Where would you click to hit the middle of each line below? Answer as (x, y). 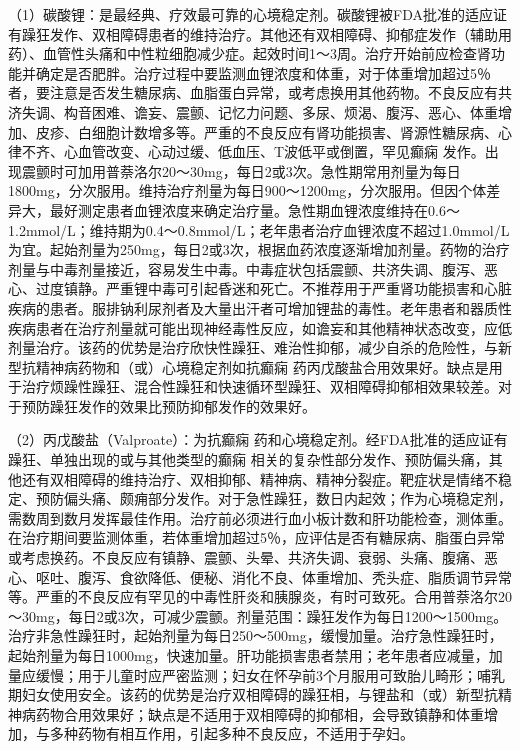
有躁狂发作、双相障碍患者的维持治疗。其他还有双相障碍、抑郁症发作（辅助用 (260, 33)
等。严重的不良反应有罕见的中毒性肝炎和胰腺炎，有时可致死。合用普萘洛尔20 (260, 596)
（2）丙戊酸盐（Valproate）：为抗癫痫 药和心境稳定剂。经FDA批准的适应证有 (258, 439)
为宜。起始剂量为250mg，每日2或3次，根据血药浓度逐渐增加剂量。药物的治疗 (259, 249)
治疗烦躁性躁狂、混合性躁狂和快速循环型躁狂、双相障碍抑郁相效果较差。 (259, 386)
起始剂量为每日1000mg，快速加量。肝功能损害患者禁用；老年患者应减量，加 (255, 655)
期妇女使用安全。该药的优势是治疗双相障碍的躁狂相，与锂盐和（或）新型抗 (253, 694)
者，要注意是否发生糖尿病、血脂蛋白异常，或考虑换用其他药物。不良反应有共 (260, 92)
